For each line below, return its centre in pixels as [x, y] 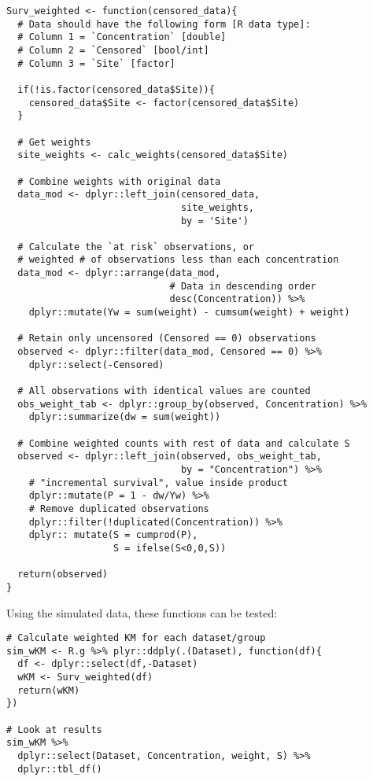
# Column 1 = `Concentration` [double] [122, 37]
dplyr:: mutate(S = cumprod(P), [113, 535]
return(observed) [63, 575]
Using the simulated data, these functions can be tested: [142, 612]
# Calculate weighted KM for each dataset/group [136, 638]
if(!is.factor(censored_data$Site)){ [116, 89]
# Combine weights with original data [119, 181]
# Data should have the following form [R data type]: [164, 24]
